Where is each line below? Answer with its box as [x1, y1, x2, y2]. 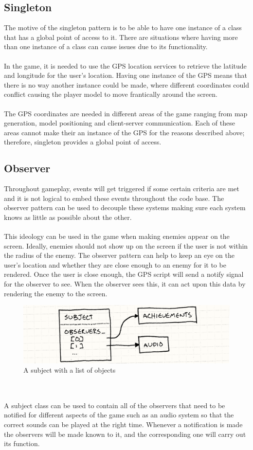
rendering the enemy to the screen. [4, 288, 108, 298]
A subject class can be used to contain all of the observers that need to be [4, 400, 225, 410]
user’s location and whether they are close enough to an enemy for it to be [4, 259, 226, 270]
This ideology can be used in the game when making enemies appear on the [4, 231, 230, 241]
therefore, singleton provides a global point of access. [4, 137, 162, 147]
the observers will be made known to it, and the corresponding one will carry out [4, 429, 246, 439]
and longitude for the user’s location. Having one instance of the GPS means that [4, 70, 248, 80]
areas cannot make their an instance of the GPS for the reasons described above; [4, 127, 245, 137]
